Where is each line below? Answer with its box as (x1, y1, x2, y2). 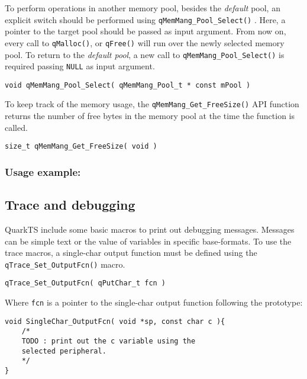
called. (5, 121, 28, 133)
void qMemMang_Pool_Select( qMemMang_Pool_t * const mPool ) (5, 81, 251, 89)
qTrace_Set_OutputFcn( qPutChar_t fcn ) (5, 279, 166, 288)
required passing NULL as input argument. (5, 60, 155, 72)
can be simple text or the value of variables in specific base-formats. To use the (5, 235, 292, 247)
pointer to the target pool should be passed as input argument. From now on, (5, 25, 286, 37)
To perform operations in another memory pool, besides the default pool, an (5, 2, 280, 14)
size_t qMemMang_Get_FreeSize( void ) (5, 142, 157, 151)
